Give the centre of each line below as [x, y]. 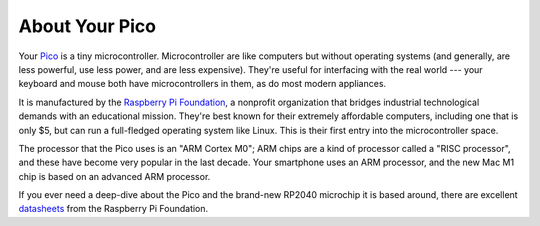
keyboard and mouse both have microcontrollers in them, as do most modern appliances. [202, 84]
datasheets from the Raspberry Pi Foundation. [113, 209]
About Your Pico [87, 26]
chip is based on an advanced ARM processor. [114, 176]
